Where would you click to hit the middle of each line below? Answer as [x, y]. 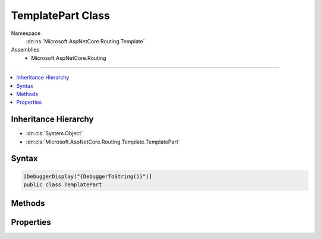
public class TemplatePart [63, 184]
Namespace [26, 33]
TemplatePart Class [60, 15]
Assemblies [25, 50]
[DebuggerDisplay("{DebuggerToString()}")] [88, 176]
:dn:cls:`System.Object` [54, 133]
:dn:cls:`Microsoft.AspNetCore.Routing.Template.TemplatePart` [103, 142]
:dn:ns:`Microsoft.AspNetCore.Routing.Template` [85, 41]
